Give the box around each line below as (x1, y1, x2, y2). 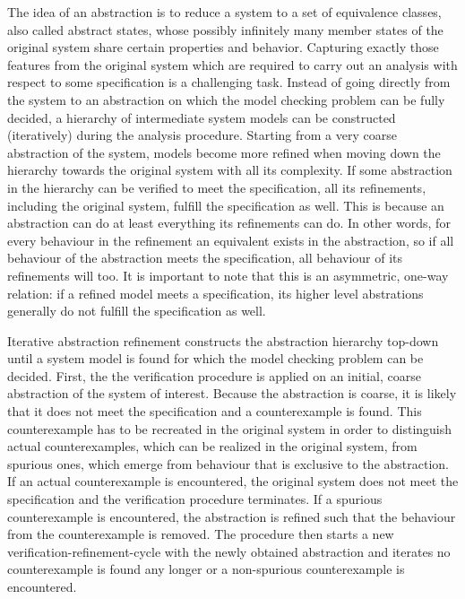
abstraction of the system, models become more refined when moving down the (7, 143, 441, 161)
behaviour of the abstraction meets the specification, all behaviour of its (7, 248, 403, 267)
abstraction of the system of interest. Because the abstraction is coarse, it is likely (7, 384, 457, 403)
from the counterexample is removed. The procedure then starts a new (7, 525, 394, 543)
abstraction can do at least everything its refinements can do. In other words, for (7, 213, 451, 232)
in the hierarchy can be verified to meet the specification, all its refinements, (7, 178, 426, 196)
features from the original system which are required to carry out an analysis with (7, 55, 458, 74)
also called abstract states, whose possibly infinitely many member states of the (7, 20, 443, 39)
